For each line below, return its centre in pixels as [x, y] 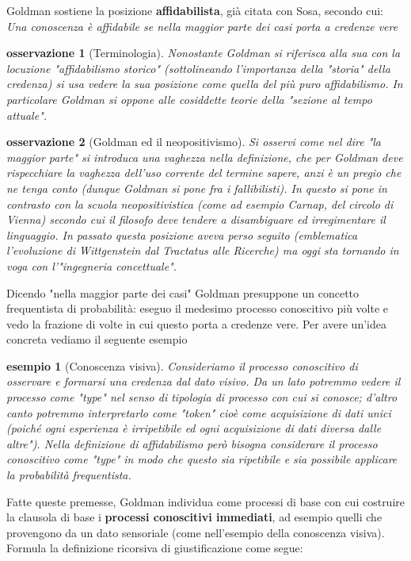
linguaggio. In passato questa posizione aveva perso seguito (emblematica [182, 234]
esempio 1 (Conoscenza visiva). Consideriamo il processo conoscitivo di [182, 365]
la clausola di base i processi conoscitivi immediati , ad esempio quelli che [194, 517]
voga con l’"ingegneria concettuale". [92, 265]
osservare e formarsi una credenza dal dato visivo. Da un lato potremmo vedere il [204, 381]
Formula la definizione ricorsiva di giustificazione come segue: [155, 548]
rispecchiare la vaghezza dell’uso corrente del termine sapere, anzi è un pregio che [204, 173]
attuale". [27, 115]
